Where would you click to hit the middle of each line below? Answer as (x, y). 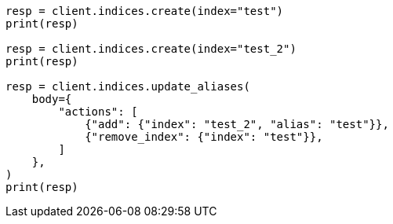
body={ (52, 99)
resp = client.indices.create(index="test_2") (151, 49)
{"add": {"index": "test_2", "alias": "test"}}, (237, 124)
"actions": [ (98, 112)
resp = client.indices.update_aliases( (128, 86)
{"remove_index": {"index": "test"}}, (204, 137)
